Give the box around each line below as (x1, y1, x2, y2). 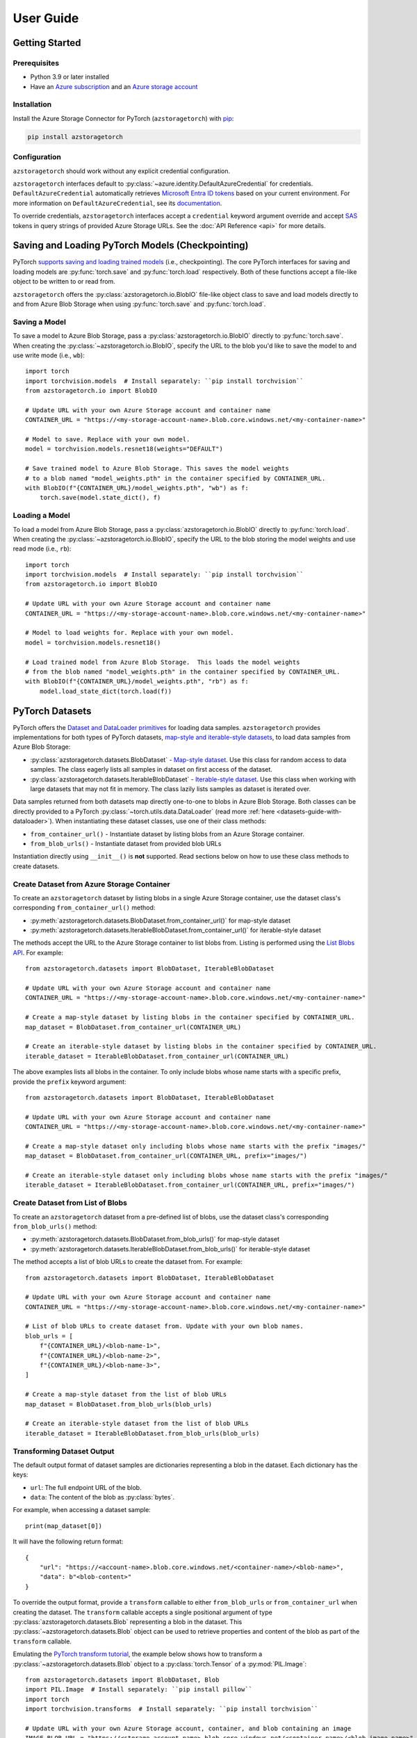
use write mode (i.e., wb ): (13, 351, 85, 359)
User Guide (13, 10, 79, 26)
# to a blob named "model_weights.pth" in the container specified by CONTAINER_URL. (25, 474, 326, 482)
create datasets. (13, 862, 60, 870)
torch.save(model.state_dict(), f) (39, 494, 161, 502)
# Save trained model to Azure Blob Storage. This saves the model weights (25, 464, 289, 473)
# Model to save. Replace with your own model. (25, 435, 190, 444)
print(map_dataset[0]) (25, 1522, 103, 1529)
